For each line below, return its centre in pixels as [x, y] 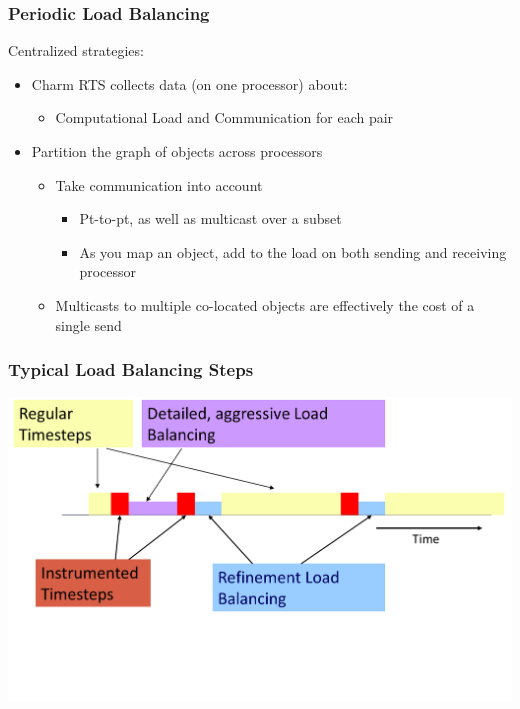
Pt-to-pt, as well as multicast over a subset [210, 218]
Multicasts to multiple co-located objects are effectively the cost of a [265, 304]
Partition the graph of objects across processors [177, 151]
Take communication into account [159, 184]
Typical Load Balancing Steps [131, 369]
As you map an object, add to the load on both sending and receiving [293, 251]
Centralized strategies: [76, 50]
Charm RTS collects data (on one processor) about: [189, 83]
